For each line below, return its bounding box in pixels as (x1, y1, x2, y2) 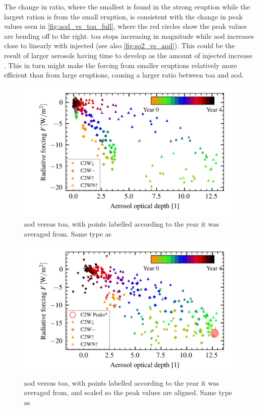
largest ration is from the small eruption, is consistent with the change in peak (4, 11, 243, 21)
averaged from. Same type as (24, 228, 112, 239)
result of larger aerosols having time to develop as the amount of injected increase (4, 50, 253, 60)
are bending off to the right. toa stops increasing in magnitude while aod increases (4, 30, 254, 41)
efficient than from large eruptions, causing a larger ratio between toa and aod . (4, 70, 244, 80)
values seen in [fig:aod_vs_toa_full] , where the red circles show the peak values (4, 21, 247, 31)
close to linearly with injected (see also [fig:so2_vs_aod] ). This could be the (4, 40, 235, 51)
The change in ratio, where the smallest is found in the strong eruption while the (4, 1, 250, 11)
